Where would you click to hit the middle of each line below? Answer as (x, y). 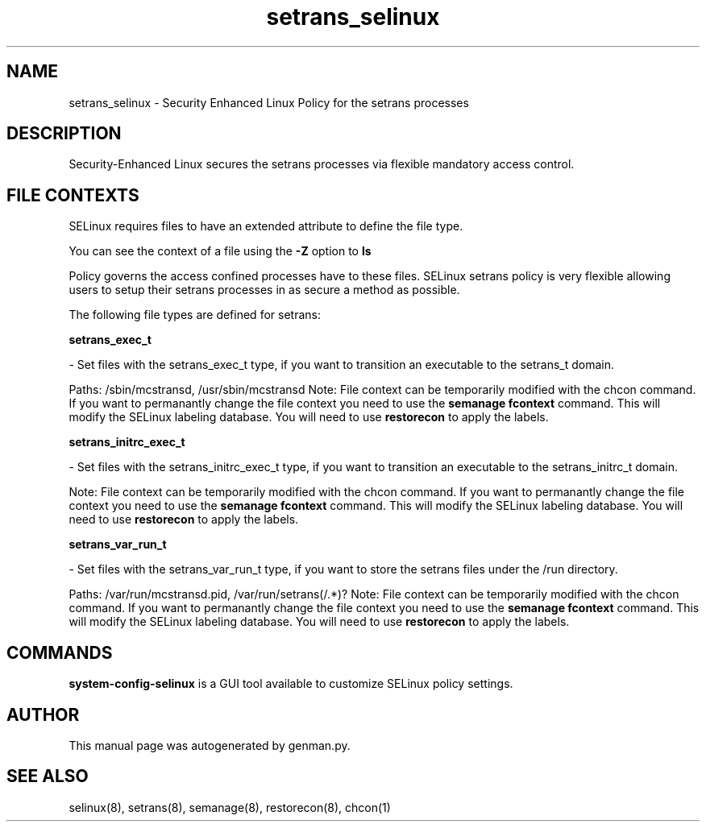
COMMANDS (60, 652)
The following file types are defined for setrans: (195, 315)
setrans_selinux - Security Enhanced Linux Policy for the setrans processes (269, 102)
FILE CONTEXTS (73, 195)
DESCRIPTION (64, 134)
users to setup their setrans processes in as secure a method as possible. (264, 290)
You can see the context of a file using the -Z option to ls (220, 251)
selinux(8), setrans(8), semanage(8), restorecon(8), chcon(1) (230, 807)
